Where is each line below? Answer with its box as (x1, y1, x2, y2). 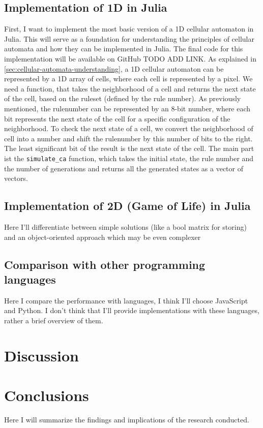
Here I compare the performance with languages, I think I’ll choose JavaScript (4, 295, 248, 305)
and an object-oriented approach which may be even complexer (4, 231, 201, 242)
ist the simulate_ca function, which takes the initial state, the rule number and (4, 152, 254, 163)
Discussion (4, 345, 79, 365)
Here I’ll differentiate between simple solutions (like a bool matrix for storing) (4, 221, 247, 232)
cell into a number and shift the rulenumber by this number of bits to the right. (4, 133, 253, 143)
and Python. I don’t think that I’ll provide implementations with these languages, (4, 305, 259, 316)
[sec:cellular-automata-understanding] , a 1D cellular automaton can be (4, 63, 224, 74)
